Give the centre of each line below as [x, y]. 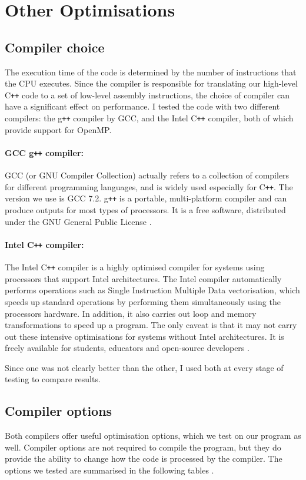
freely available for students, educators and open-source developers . [127, 348]
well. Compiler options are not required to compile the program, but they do [143, 447]
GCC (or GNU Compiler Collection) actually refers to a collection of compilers [147, 175]
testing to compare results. [53, 379]
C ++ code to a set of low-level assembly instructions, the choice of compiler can [147, 95]
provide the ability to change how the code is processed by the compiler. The [144, 459]
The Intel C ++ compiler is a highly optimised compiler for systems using [135, 267]
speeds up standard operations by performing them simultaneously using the [143, 301]
